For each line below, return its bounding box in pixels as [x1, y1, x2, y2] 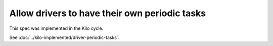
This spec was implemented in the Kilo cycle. [9, 25, 104, 31]
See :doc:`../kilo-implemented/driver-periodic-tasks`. [9, 34, 120, 40]
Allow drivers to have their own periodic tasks [9, 8, 206, 19]
